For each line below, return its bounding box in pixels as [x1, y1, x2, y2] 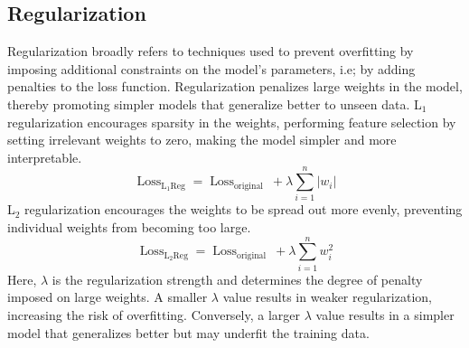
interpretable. [7, 147, 82, 166]
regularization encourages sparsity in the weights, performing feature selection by [7, 112, 456, 131]
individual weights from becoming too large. [7, 218, 251, 237]
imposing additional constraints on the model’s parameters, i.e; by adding [7, 59, 416, 78]
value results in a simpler [315, 305, 455, 324]
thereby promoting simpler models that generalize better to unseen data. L [7, 94, 422, 113]
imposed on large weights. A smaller [7, 287, 208, 306]
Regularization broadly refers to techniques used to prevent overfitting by [7, 42, 414, 61]
